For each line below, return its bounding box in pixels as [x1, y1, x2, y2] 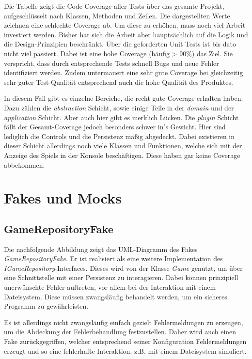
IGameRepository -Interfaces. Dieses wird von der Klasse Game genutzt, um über [4, 263, 243, 273]
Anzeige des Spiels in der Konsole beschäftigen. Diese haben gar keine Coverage [4, 150, 240, 160]
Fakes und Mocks [4, 188, 122, 208]
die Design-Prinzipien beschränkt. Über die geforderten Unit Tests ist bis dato [4, 39, 236, 49]
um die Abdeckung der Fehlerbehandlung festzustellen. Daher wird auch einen [4, 327, 236, 337]
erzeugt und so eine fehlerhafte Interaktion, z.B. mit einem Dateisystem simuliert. [4, 345, 247, 356]
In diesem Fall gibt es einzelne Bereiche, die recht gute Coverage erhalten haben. [4, 93, 243, 103]
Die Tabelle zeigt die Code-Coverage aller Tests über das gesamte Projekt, [4, 1, 224, 11]
